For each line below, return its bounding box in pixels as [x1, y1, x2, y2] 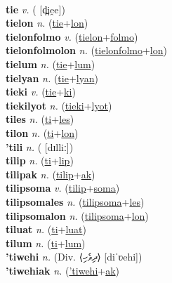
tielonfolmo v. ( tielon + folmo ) [6, 29, 138, 44]
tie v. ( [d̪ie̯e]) [6, 1, 65, 16]
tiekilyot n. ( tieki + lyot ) [6, 98, 112, 112]
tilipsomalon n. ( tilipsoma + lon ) [6, 208, 149, 223]
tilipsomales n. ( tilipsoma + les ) [6, 194, 145, 209]
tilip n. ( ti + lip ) [6, 153, 74, 168]
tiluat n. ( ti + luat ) [6, 222, 87, 237]
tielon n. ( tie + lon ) [6, 15, 88, 30]
